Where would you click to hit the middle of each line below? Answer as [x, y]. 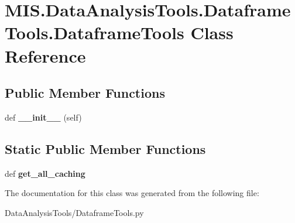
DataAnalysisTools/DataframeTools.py [74, 212]
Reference [45, 55]
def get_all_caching [45, 173]
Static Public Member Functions [105, 148]
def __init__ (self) [43, 117]
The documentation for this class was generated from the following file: [132, 193]
